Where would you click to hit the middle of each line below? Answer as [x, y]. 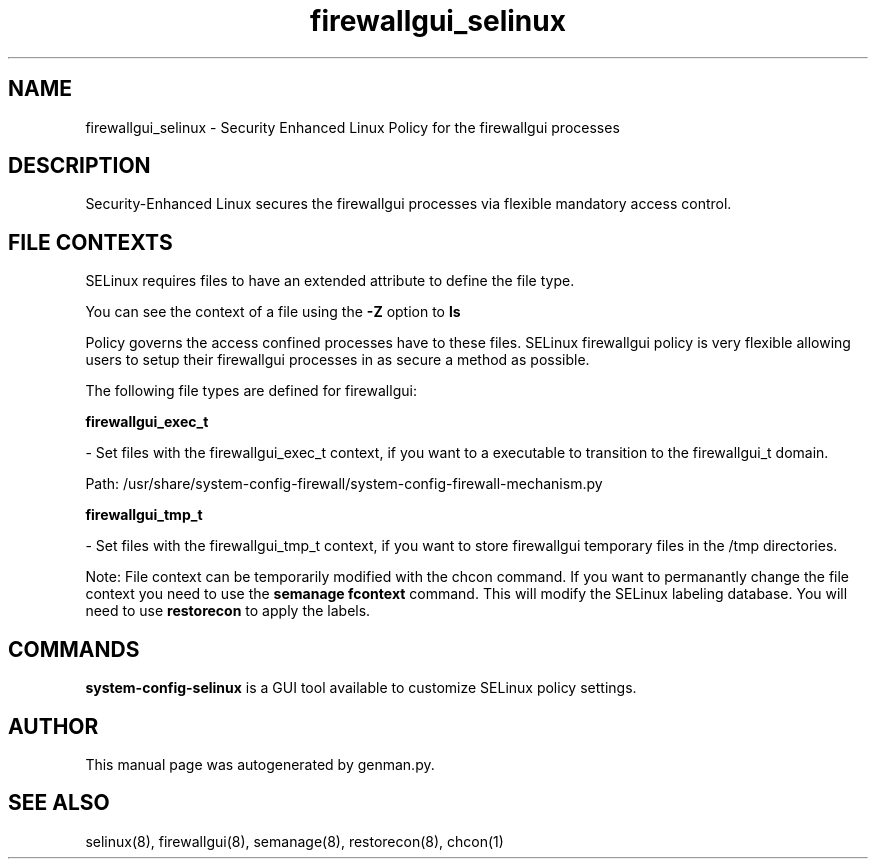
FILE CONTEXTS [90, 242]
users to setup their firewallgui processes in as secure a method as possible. [337, 360]
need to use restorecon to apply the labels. [228, 611]
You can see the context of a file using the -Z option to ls [273, 312]
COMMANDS [74, 649]
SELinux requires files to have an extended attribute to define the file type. [330, 281]
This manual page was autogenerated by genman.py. [260, 764]
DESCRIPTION [79, 166]
